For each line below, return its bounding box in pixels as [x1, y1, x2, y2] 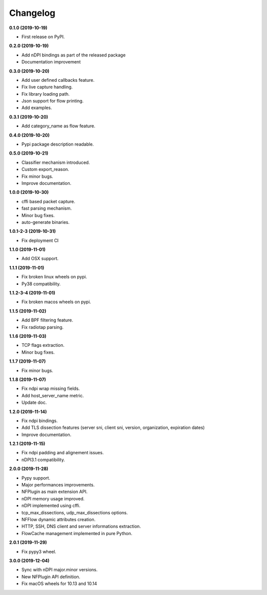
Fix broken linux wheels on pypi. [21, 274, 88, 280]
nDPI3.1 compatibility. [21, 456, 65, 463]
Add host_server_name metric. [21, 392, 84, 398]
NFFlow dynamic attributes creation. [21, 516, 96, 522]
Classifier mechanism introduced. [21, 159, 90, 165]
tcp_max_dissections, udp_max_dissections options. [21, 509, 128, 515]
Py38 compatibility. [21, 280, 61, 287]
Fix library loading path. [21, 91, 70, 97]
